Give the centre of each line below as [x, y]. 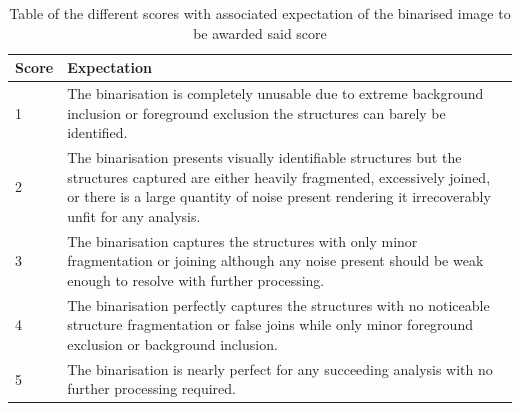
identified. [97, 132]
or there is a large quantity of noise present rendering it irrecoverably [279, 196]
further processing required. [151, 388]
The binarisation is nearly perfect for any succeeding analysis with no [280, 368]
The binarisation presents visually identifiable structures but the [264, 157]
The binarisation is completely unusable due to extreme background [275, 93]
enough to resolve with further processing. [196, 279]
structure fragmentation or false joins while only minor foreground [270, 324]
